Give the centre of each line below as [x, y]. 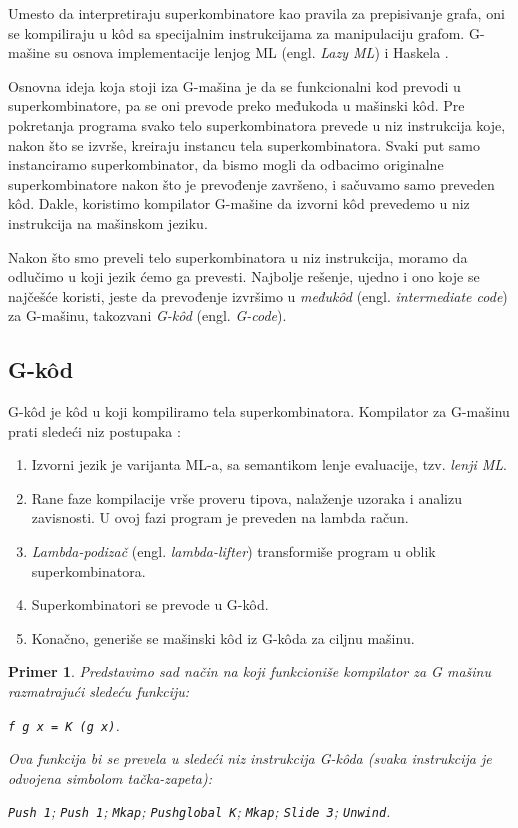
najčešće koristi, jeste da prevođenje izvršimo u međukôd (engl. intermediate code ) [258, 295]
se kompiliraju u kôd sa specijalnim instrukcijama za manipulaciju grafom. [236, 32]
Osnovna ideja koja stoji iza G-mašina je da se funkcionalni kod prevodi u [234, 85]
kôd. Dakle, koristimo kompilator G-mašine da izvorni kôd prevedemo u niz [239, 203]
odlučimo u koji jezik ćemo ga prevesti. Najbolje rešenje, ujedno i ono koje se [244, 276]
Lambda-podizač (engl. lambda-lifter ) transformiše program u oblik [233, 551]
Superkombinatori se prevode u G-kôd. [150, 604]
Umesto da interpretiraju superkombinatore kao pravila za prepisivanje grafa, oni [256, 13]
